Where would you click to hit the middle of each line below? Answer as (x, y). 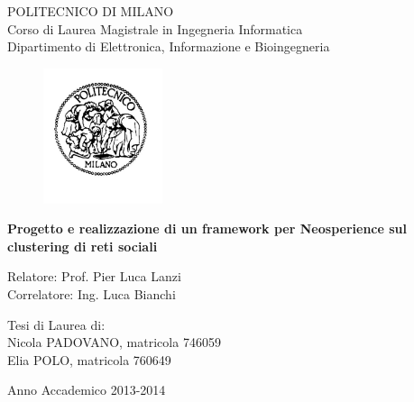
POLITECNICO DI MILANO (91, 11)
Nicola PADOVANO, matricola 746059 (114, 342)
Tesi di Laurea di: (56, 324)
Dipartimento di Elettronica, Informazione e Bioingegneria (169, 46)
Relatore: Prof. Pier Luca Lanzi (94, 276)
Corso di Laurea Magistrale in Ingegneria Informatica (155, 28)
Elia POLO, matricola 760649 (89, 359)
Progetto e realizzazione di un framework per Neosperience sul (207, 228)
